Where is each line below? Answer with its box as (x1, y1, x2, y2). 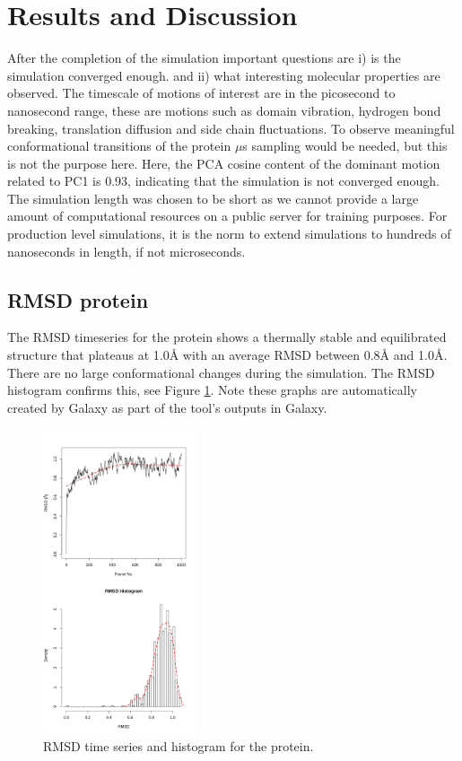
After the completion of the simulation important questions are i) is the (7, 48, 401, 67)
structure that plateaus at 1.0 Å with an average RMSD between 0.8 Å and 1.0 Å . (7, 346, 448, 364)
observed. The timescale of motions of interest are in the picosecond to (7, 83, 396, 102)
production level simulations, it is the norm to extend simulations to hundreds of (7, 224, 451, 243)
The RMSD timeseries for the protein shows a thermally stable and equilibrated (7, 328, 447, 346)
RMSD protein (7, 285, 149, 313)
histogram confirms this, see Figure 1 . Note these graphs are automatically (7, 380, 418, 399)
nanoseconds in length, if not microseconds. (7, 241, 246, 260)
